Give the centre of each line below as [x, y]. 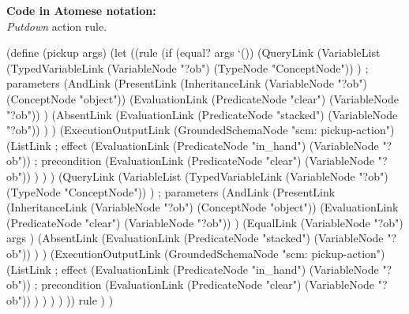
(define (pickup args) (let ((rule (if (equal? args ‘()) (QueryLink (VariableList [193, 52]
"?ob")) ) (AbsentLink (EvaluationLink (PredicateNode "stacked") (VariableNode [202, 114]
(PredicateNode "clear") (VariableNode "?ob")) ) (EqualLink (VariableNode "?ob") [205, 222]
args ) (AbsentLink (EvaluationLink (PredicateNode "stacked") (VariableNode [195, 238]
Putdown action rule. [57, 26]
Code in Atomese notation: [81, 10]
